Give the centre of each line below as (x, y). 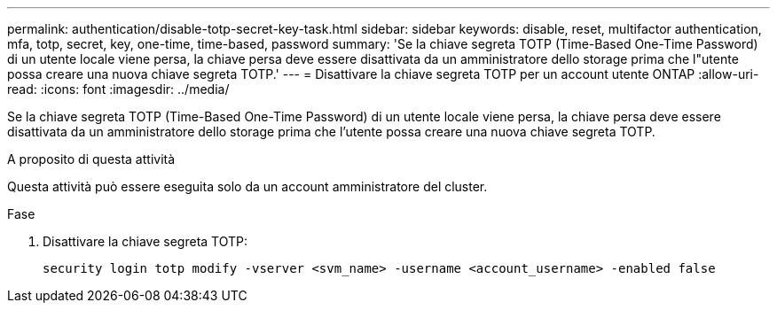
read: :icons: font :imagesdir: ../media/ (118, 89)
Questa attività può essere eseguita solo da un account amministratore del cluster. (247, 186)
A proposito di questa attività (91, 159)
